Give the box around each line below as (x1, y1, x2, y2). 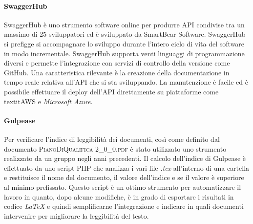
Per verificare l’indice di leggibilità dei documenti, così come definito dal (4, 134, 220, 144)
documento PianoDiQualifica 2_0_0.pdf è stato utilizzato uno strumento (4, 143, 227, 154)
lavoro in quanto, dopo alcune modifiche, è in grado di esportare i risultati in (4, 191, 234, 202)
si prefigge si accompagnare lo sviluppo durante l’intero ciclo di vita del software (4, 38, 245, 48)
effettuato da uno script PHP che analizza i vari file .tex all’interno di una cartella (4, 162, 250, 173)
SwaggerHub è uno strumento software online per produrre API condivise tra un (4, 19, 245, 29)
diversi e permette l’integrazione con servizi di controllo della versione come (4, 58, 230, 68)
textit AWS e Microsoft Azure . (4, 96, 93, 106)
